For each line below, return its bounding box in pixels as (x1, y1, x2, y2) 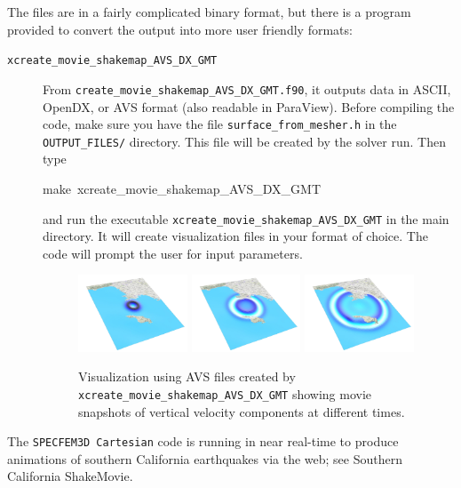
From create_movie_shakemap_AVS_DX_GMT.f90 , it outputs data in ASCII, (43, 79, 451, 98)
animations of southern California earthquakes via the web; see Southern (7, 449, 402, 468)
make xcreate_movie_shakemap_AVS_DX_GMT (43, 180, 322, 197)
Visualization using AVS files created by (78, 367, 296, 386)
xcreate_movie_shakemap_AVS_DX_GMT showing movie (78, 384, 372, 403)
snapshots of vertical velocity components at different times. (78, 402, 405, 420)
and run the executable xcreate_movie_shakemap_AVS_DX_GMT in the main (43, 209, 449, 228)
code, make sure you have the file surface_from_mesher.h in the (43, 115, 397, 133)
